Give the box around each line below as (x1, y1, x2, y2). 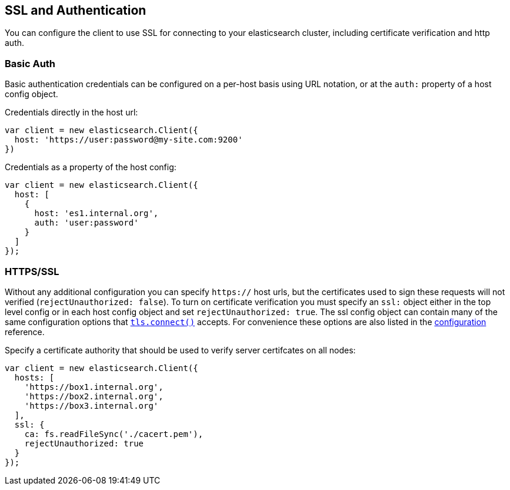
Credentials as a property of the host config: (5, 162, 176, 173)
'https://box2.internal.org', (24, 391, 164, 401)
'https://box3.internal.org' (24, 400, 159, 410)
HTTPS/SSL (5, 265, 59, 277)
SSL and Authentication (5, 3, 146, 18)
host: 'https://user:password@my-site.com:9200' (14, 135, 243, 145)
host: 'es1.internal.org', (34, 208, 159, 218)
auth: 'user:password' (34, 218, 139, 228)
